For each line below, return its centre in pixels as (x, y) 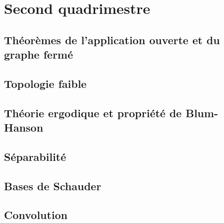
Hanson (24, 127)
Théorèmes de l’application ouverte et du (112, 39)
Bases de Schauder (53, 186)
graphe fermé (39, 54)
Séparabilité (35, 156)
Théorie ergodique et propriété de (93, 112)
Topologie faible (45, 83)
